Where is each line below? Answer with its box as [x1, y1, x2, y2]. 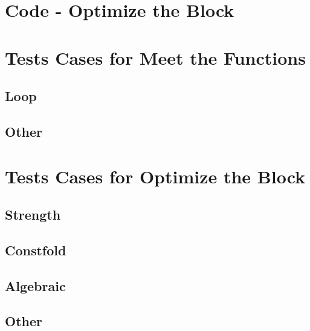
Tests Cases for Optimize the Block [5, 163, 306, 188]
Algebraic [5, 276, 66, 295]
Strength [5, 205, 61, 224]
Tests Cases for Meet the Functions [5, 45, 306, 70]
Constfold [5, 240, 66, 259]
